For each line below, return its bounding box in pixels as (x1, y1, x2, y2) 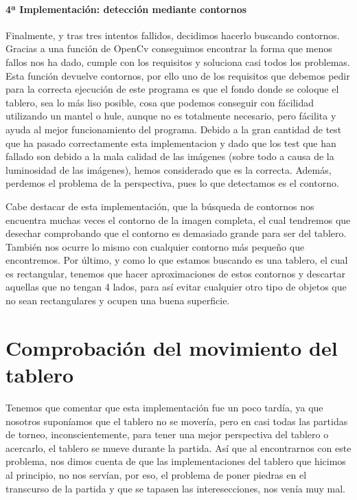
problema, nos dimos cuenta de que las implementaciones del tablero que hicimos (5, 454, 346, 468)
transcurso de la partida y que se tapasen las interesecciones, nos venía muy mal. (5, 481, 345, 495)
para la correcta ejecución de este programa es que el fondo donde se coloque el (5, 82, 339, 96)
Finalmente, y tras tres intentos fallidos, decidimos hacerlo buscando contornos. (5, 27, 340, 42)
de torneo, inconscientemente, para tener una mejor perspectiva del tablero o (5, 427, 329, 442)
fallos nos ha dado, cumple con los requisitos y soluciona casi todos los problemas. (5, 54, 350, 69)
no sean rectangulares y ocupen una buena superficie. (5, 293, 230, 308)
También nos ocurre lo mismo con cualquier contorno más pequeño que (5, 239, 305, 253)
